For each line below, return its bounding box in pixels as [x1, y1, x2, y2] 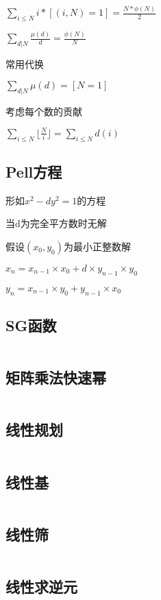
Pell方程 [5, 160, 62, 182]
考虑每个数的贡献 [5, 104, 82, 118]
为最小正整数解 [63, 239, 131, 253]
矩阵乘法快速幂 [5, 367, 106, 388]
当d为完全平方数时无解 [5, 216, 107, 230]
